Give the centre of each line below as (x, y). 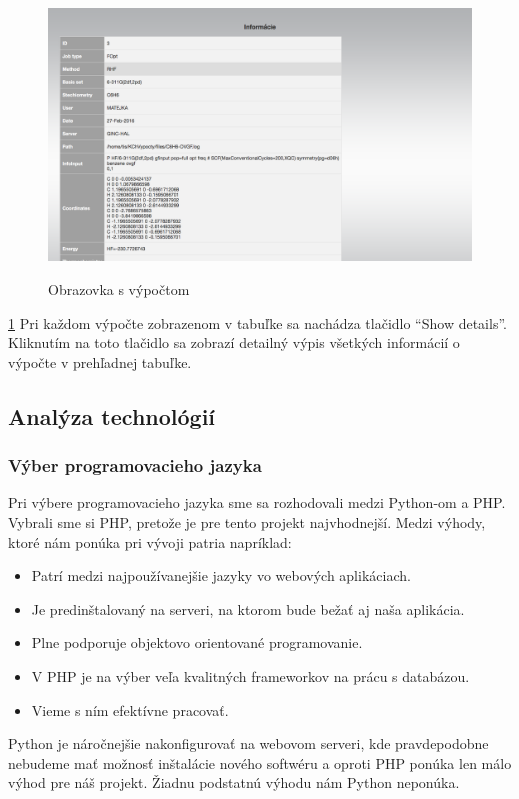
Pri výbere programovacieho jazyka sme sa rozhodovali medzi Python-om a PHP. (257, 502)
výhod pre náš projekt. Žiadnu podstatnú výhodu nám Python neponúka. (234, 782)
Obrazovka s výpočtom (119, 289)
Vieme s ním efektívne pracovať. (130, 709)
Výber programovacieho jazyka (135, 465)
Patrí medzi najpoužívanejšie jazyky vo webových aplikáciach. (221, 575)
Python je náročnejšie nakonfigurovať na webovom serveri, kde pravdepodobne (248, 743)
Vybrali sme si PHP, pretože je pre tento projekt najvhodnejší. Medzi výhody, (247, 521)
